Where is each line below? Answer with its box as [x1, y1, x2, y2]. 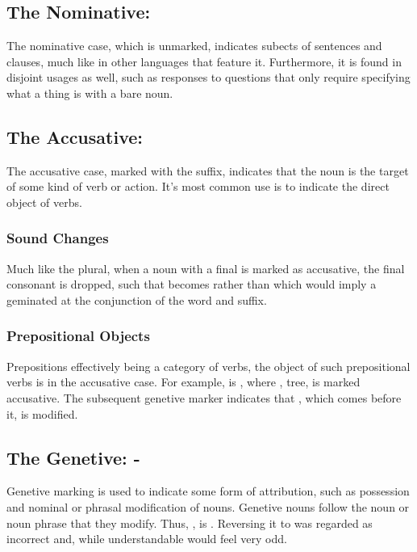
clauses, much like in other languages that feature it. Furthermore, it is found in [6, 53, 402, 70]
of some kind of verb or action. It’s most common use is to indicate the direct [6, 178, 390, 195]
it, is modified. [6, 405, 78, 422]
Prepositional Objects [6, 326, 150, 346]
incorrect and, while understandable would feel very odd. [6, 530, 287, 547]
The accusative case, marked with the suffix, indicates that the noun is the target [6, 162, 409, 179]
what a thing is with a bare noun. [6, 84, 173, 101]
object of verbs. [6, 193, 82, 210]
